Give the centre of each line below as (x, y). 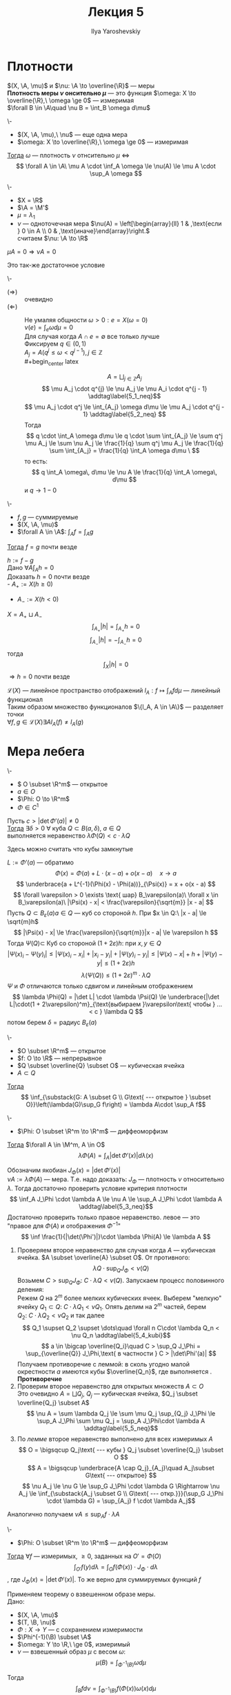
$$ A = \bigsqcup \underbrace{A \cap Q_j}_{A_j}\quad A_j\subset (121, 1467)
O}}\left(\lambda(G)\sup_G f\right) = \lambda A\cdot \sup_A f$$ (116, 1104)
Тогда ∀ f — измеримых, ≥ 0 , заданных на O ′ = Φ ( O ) (84, 1556)
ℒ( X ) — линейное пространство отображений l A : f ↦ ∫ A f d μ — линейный (114, 691)
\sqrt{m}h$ (23, 922)
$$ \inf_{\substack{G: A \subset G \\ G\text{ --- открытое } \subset (116, 1097)
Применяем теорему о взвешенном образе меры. (81, 1594)
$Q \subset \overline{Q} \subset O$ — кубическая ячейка (101, 1065)
